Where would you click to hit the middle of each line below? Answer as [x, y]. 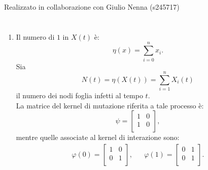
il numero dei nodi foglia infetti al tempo [79, 95]
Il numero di [35, 36]
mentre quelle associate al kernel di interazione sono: [98, 137]
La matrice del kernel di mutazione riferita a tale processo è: [110, 105]
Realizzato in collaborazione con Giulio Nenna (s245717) [92, 7]
